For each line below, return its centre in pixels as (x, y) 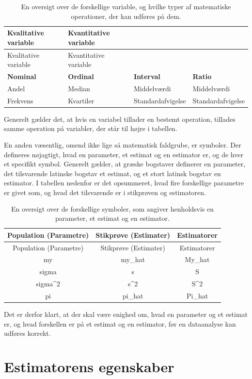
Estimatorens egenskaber (89, 367)
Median (79, 88)
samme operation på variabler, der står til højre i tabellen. (91, 128)
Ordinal (81, 76)
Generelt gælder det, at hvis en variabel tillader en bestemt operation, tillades (120, 119)
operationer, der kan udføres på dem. (126, 16)
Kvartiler (81, 100)
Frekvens (20, 100)
